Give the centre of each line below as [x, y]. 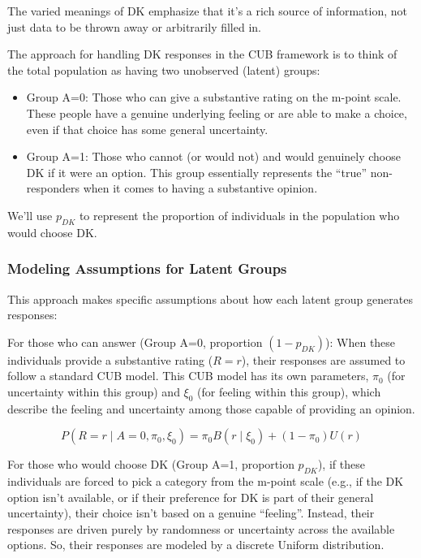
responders [53, 188]
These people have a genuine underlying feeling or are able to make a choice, [217, 112]
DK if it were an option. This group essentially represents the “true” [196, 172]
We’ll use [30, 215]
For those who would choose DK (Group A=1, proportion [151, 464]
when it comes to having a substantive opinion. [200, 188]
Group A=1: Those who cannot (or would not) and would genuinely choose [213, 156]
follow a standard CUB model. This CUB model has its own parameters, [188, 376]
